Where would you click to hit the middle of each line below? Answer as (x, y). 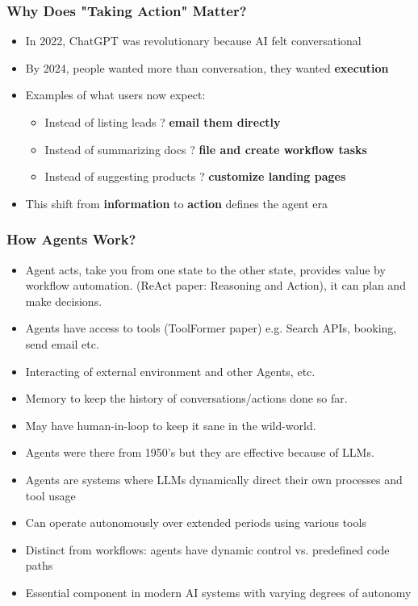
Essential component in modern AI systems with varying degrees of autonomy (218, 592)
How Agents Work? (71, 239)
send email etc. (62, 343)
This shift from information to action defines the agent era (177, 203)
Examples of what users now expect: (115, 95)
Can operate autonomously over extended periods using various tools (196, 522)
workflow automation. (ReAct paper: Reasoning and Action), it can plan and (215, 285)
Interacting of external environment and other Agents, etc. (170, 371)
